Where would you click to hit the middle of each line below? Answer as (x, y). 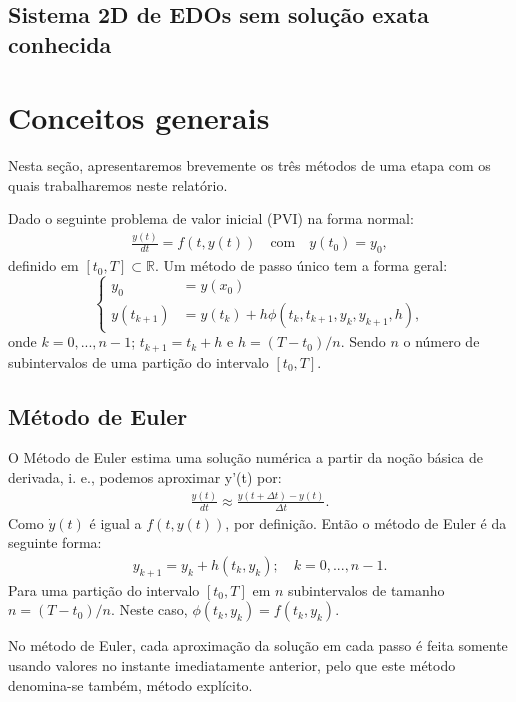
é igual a (115, 522)
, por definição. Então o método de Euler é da (366, 522)
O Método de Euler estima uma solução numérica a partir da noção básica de (246, 457)
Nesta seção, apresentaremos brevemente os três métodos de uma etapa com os (249, 165)
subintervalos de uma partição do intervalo (138, 361)
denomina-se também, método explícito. (130, 684)
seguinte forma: (55, 542)
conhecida (60, 43)
